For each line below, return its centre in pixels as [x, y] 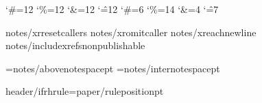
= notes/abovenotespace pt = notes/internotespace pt [113, 68]
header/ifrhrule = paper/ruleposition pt [85, 91]
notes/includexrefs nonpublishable [75, 45]
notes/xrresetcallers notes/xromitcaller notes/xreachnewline [131, 32]
